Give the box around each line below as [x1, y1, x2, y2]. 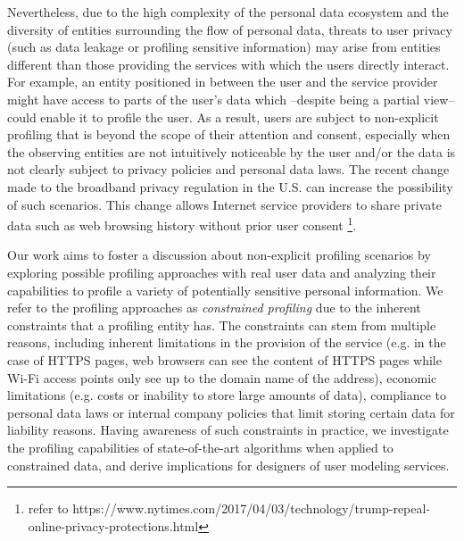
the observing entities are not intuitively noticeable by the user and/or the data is [7, 142, 456, 161]
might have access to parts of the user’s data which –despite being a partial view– [7, 89, 455, 108]
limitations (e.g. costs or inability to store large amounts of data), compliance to [7, 386, 447, 404]
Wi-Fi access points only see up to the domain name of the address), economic [7, 368, 437, 387]
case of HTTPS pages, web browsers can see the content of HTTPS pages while [7, 350, 442, 369]
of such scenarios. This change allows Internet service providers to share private [7, 195, 442, 213]
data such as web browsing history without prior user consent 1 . [7, 213, 357, 234]
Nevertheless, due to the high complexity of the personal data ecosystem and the [7, 3, 449, 21]
